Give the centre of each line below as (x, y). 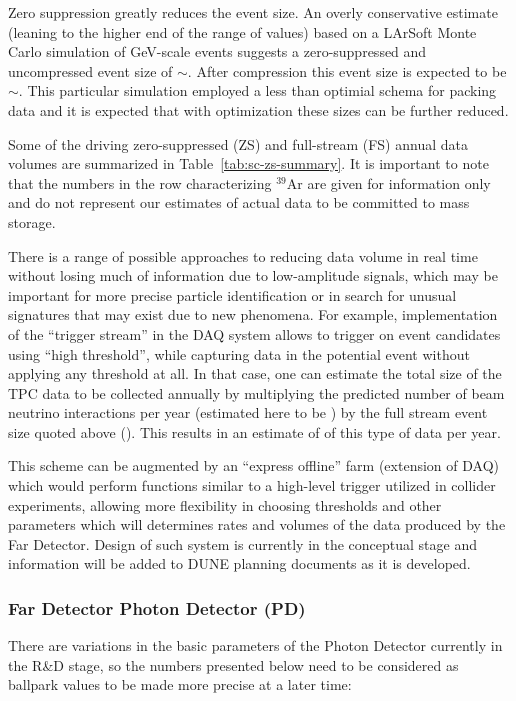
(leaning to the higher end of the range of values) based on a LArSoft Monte (242, 31)
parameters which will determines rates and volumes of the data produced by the (257, 524)
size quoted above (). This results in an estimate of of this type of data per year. (254, 431)
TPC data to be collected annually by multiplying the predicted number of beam (256, 392)
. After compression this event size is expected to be (347, 70)
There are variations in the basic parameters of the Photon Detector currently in (255, 645)
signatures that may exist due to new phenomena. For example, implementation (253, 314)
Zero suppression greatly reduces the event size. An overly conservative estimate (253, 12)
